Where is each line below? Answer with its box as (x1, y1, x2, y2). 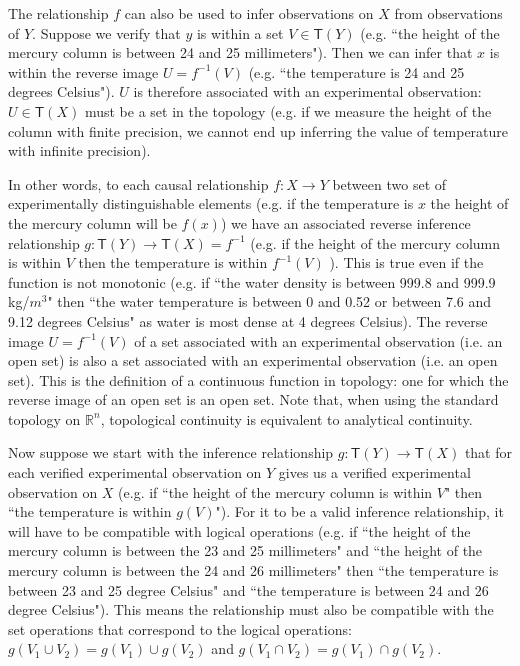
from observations (394, 3, 503, 23)
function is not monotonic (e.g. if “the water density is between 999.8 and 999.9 (8, 271, 496, 292)
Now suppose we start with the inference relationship (8, 442, 334, 463)
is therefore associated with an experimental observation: (133, 81, 482, 102)
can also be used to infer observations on (124, 3, 374, 23)
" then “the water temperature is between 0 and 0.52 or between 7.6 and (47, 291, 492, 312)
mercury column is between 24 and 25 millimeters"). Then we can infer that (8, 42, 473, 63)
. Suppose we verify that (32, 22, 181, 43)
